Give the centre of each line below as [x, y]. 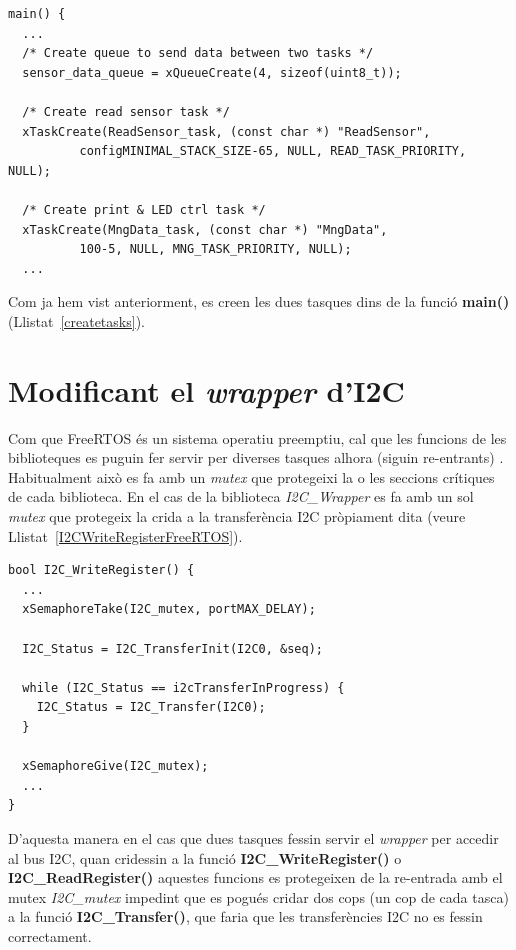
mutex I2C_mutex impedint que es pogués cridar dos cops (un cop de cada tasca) [258, 896]
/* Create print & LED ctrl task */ [144, 209]
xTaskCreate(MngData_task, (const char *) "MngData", [205, 229]
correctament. [50, 935]
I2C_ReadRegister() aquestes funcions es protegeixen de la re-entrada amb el [255, 877]
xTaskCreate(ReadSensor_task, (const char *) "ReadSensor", [226, 131]
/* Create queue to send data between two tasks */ [198, 53]
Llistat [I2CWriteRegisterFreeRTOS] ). [125, 535]
